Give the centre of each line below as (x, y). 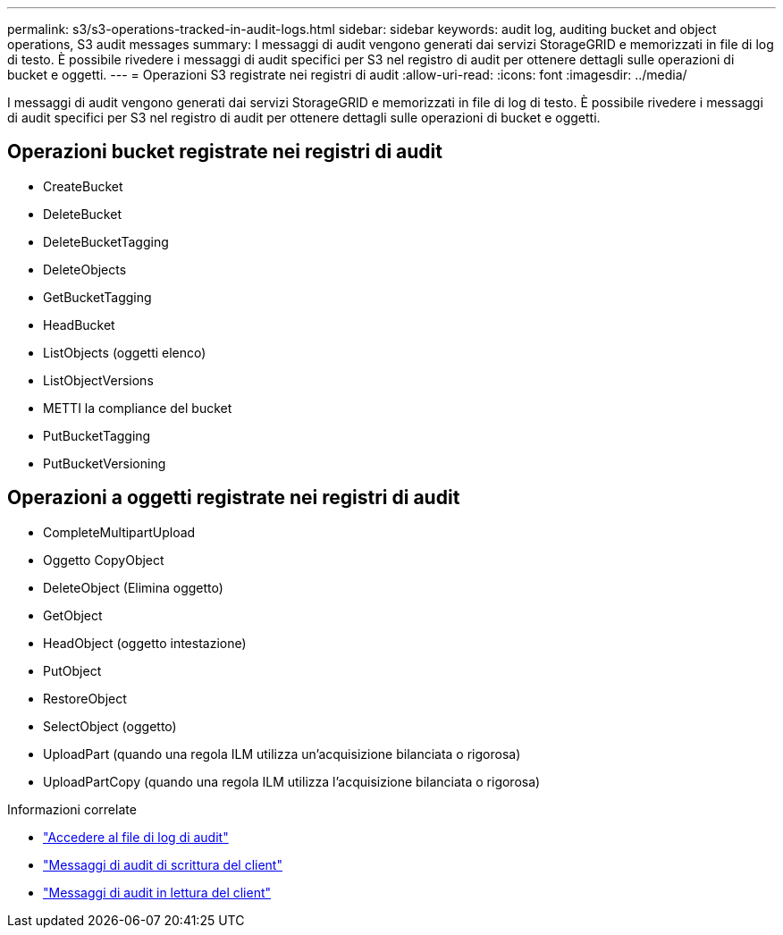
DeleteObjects (85, 269)
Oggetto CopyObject (104, 560)
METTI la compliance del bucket (138, 408)
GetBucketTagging (97, 297)
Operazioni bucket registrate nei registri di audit (225, 152)
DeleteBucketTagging (106, 241)
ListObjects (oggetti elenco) (125, 352)
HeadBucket (79, 324)
